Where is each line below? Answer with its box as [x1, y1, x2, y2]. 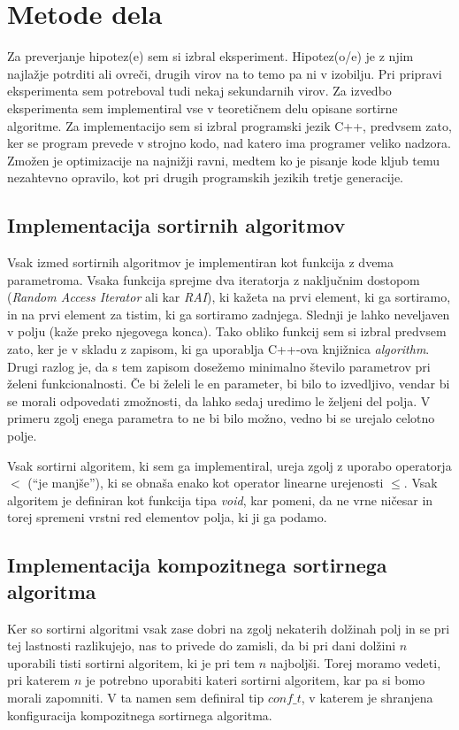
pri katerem [7, 671, 71, 689]
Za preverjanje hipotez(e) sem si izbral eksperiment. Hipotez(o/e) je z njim [7, 47, 414, 65]
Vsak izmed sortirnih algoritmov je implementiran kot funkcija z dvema [7, 253, 394, 272]
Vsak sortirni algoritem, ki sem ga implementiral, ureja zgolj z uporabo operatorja [7, 456, 452, 474]
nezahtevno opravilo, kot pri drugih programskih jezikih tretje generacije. [7, 168, 404, 187]
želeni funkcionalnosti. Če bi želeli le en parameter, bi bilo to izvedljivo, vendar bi [7, 374, 450, 393]
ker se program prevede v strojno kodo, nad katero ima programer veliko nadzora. [7, 134, 451, 152]
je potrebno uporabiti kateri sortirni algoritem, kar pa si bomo [85, 671, 425, 689]
